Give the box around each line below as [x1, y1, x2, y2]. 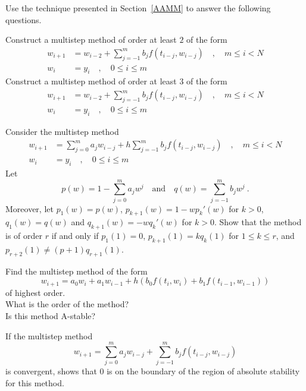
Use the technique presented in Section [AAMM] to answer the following [5, 2, 271, 14]
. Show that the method [214, 216, 302, 228]
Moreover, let [5, 202, 54, 215]
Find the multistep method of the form [5, 264, 148, 277]
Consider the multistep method [5, 125, 119, 137]
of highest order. [5, 286, 65, 298]
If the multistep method [5, 329, 93, 342]
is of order [5, 229, 42, 242]
